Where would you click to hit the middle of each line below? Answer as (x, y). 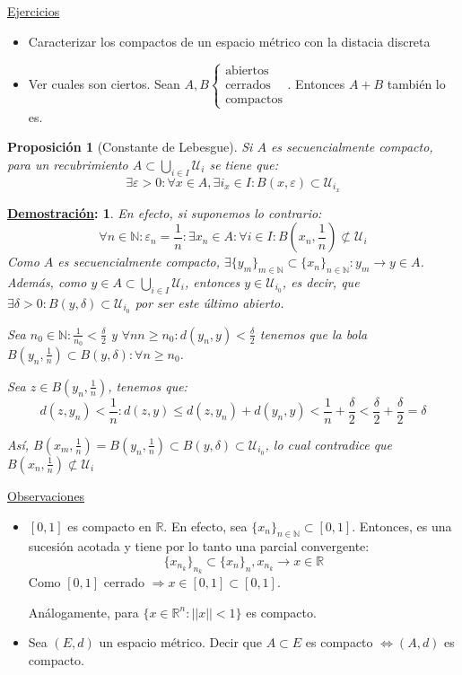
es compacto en (109, 526)
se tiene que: (244, 164)
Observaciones (46, 495)
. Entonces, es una (402, 526)
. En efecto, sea (205, 526)
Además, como (47, 282)
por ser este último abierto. (209, 302)
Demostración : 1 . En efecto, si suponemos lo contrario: (165, 212)
